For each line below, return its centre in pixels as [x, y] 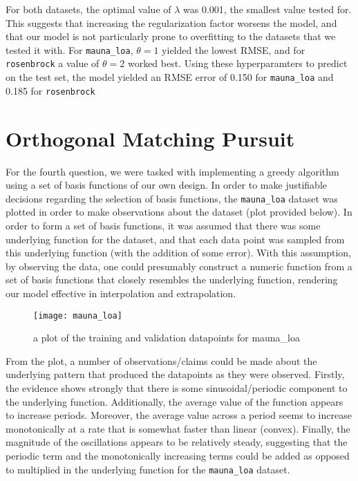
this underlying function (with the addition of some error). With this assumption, [178, 253]
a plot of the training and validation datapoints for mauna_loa [167, 338]
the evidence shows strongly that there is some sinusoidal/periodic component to [177, 387]
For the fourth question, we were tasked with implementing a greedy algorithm [172, 171]
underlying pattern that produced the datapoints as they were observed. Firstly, [175, 374]
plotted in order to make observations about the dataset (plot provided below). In [179, 212]
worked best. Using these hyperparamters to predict [237, 63]
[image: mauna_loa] [78, 315]
